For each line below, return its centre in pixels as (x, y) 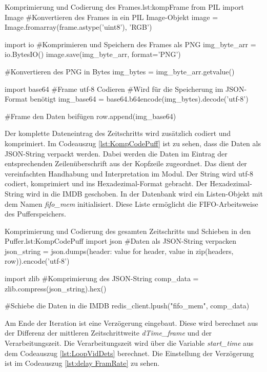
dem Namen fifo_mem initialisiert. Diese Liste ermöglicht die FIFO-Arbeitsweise (131, 203)
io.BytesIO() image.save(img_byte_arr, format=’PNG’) (93, 54)
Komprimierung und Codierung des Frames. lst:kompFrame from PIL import (124, 7)
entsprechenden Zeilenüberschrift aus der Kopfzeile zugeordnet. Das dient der (126, 163)
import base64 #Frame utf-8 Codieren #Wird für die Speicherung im (114, 89)
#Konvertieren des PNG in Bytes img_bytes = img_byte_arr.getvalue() (120, 71)
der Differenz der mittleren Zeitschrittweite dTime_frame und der (108, 333)
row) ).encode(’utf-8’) (37, 261)
